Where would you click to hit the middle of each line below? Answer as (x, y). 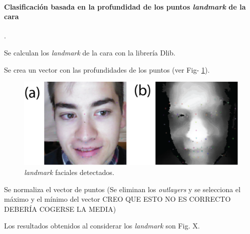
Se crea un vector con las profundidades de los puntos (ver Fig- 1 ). (107, 69)
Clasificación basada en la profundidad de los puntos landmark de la (125, 6)
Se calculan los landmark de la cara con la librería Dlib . (90, 52)
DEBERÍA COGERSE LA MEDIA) (60, 209)
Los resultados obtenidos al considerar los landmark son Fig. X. (102, 226)
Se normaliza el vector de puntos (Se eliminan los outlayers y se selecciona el (122, 189)
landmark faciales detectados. (69, 172)
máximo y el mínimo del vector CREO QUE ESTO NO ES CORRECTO (117, 199)
